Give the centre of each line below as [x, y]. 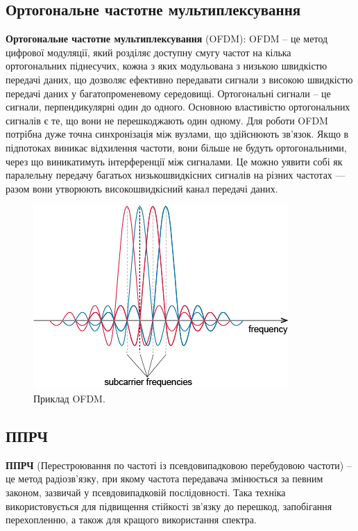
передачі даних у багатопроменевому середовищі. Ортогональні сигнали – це [168, 93]
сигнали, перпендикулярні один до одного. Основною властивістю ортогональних [178, 107]
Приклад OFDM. [69, 398]
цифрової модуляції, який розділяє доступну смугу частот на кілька [148, 52]
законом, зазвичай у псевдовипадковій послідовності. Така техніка [146, 492]
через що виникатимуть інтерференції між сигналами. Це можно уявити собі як [174, 161]
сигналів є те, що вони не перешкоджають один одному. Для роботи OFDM [167, 120]
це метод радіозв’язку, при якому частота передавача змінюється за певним [164, 479]
